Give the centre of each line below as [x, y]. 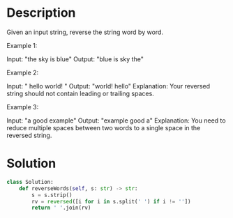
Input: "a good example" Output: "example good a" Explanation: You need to [116, 120]
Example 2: [23, 72]
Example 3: [23, 107]
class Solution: [30, 182]
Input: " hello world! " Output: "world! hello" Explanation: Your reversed [108, 86]
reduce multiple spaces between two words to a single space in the [104, 127]
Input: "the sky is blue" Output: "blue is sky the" [75, 59]
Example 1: [22, 45]
